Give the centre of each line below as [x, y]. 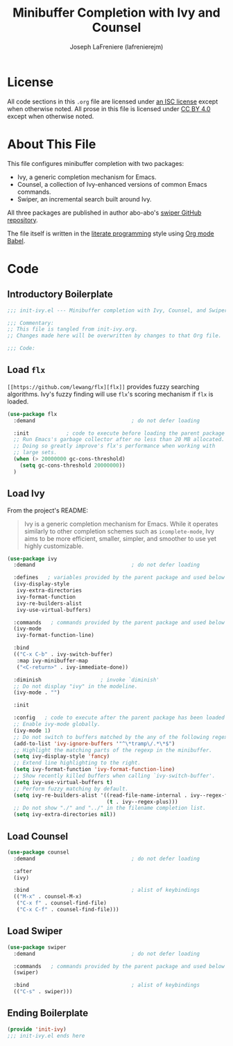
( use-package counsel [38, 852]
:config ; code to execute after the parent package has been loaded [119, 718]
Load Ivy [26, 493]
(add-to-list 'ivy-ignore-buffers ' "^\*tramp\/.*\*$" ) [94, 744]
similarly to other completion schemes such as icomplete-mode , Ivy [119, 531]
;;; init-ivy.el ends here [46, 1036]
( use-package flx [32, 414]
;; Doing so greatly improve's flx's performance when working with [114, 446]
